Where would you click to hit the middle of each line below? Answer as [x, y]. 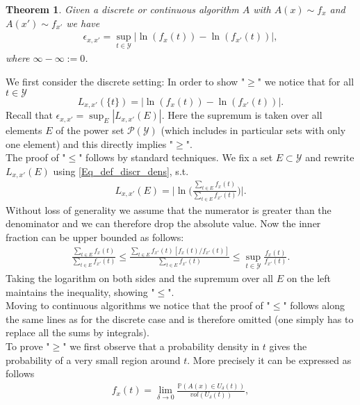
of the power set [90, 130]
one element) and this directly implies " [90, 143]
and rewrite [330, 157]
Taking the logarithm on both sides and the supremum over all [139, 278]
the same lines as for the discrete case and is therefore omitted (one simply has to [180, 319]
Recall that [29, 115]
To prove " [28, 346]
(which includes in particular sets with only [253, 130]
